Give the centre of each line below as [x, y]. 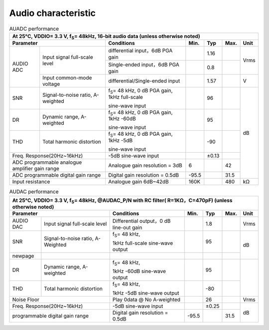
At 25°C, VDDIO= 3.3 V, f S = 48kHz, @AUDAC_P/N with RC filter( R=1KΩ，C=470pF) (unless [122, 201]
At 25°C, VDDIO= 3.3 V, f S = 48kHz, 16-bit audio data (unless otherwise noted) [106, 37]
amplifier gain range [36, 169]
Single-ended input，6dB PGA [143, 64]
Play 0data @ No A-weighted [146, 300]
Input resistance [31, 182]
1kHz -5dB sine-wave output [146, 293]
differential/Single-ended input [144, 81]
